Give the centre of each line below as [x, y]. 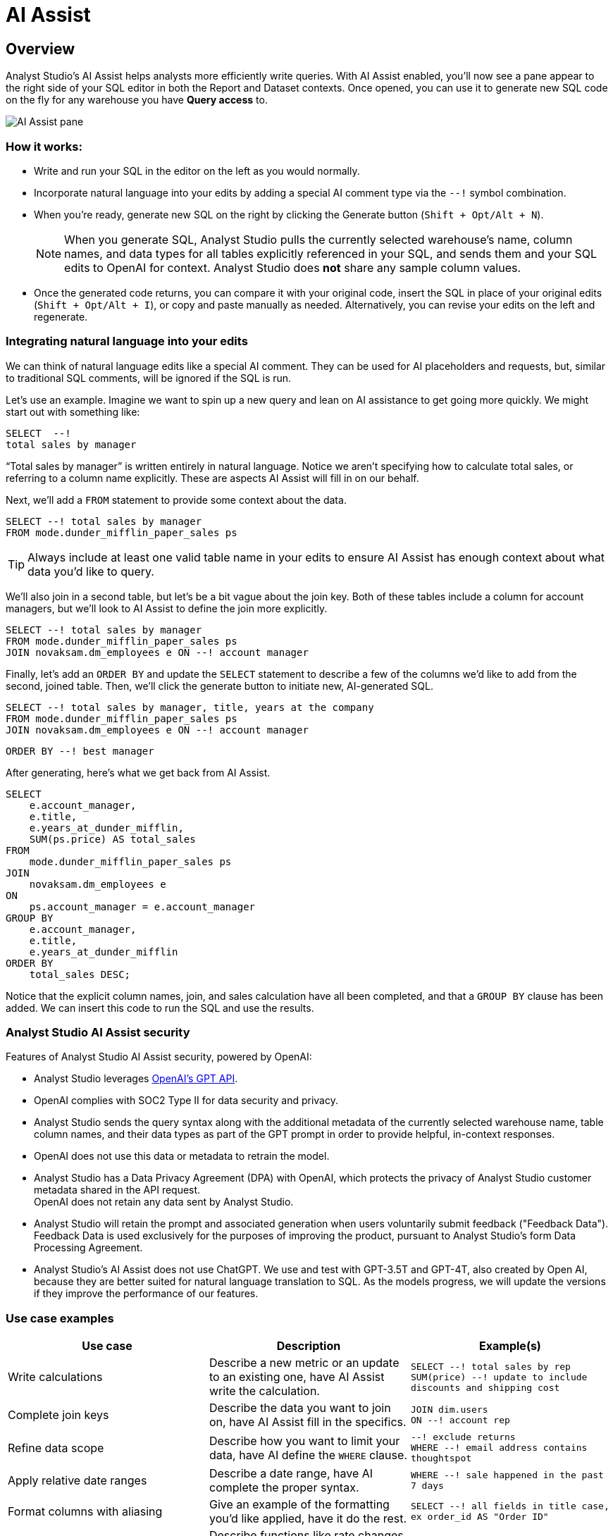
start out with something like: [73, 411]
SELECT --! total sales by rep [490, 1366]
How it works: [44, 146]
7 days [427, 1486]
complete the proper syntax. [284, 1488]
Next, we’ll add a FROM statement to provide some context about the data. [176, 500]
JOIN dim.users [449, 1410]
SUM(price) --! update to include [499, 1377]
